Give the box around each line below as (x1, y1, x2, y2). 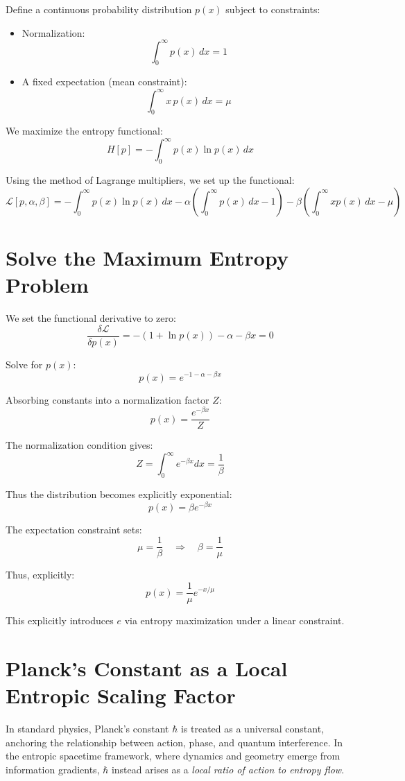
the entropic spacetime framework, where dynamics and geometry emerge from (6, 748, 341, 763)
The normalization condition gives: (6, 438, 153, 452)
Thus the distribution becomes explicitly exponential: (6, 487, 232, 501)
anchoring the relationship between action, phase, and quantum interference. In (6, 735, 343, 749)
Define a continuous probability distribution (6, 2, 192, 16)
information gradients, (6, 762, 100, 776)
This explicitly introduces (6, 613, 114, 628)
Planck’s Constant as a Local (6, 653, 288, 682)
